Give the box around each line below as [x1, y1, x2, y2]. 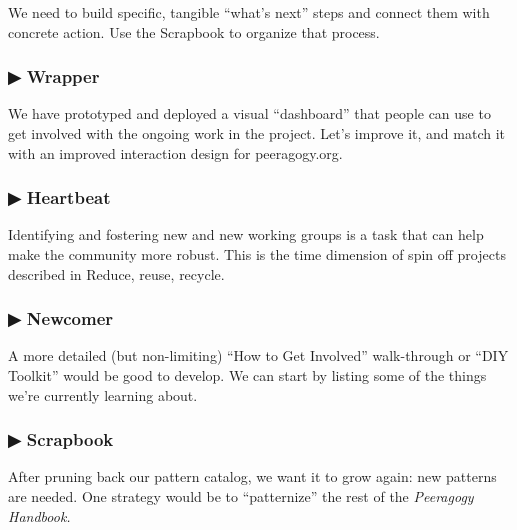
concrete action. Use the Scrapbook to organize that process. [8, 21, 380, 42]
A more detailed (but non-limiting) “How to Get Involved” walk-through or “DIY [8, 345, 509, 366]
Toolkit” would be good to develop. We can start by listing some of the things [8, 365, 487, 385]
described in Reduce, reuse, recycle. [8, 263, 225, 284]
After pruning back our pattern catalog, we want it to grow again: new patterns [8, 466, 497, 487]
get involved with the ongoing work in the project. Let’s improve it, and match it [8, 123, 505, 143]
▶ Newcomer [8, 306, 114, 331]
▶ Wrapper [8, 64, 100, 89]
